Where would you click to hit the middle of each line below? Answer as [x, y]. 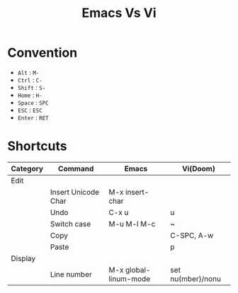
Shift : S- [32, 87]
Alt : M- [28, 72]
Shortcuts [37, 146]
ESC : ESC [30, 110]
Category [27, 168]
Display [23, 258]
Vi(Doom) [199, 168]
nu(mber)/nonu [195, 279]
